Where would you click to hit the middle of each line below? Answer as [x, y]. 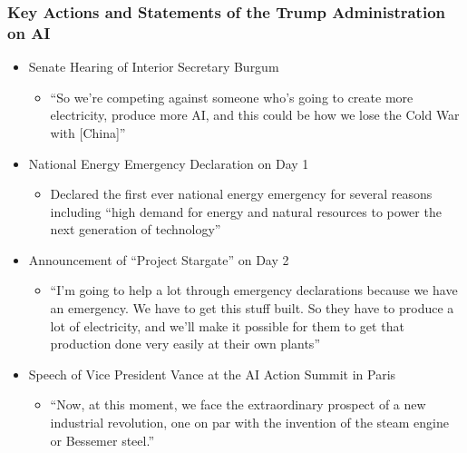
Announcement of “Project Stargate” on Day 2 [159, 259]
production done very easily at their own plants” [185, 344]
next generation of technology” [136, 229]
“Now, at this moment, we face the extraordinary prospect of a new [238, 404]
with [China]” [88, 132]
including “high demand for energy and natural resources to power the [246, 211]
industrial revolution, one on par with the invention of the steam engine [249, 423]
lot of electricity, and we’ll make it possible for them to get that [227, 325]
